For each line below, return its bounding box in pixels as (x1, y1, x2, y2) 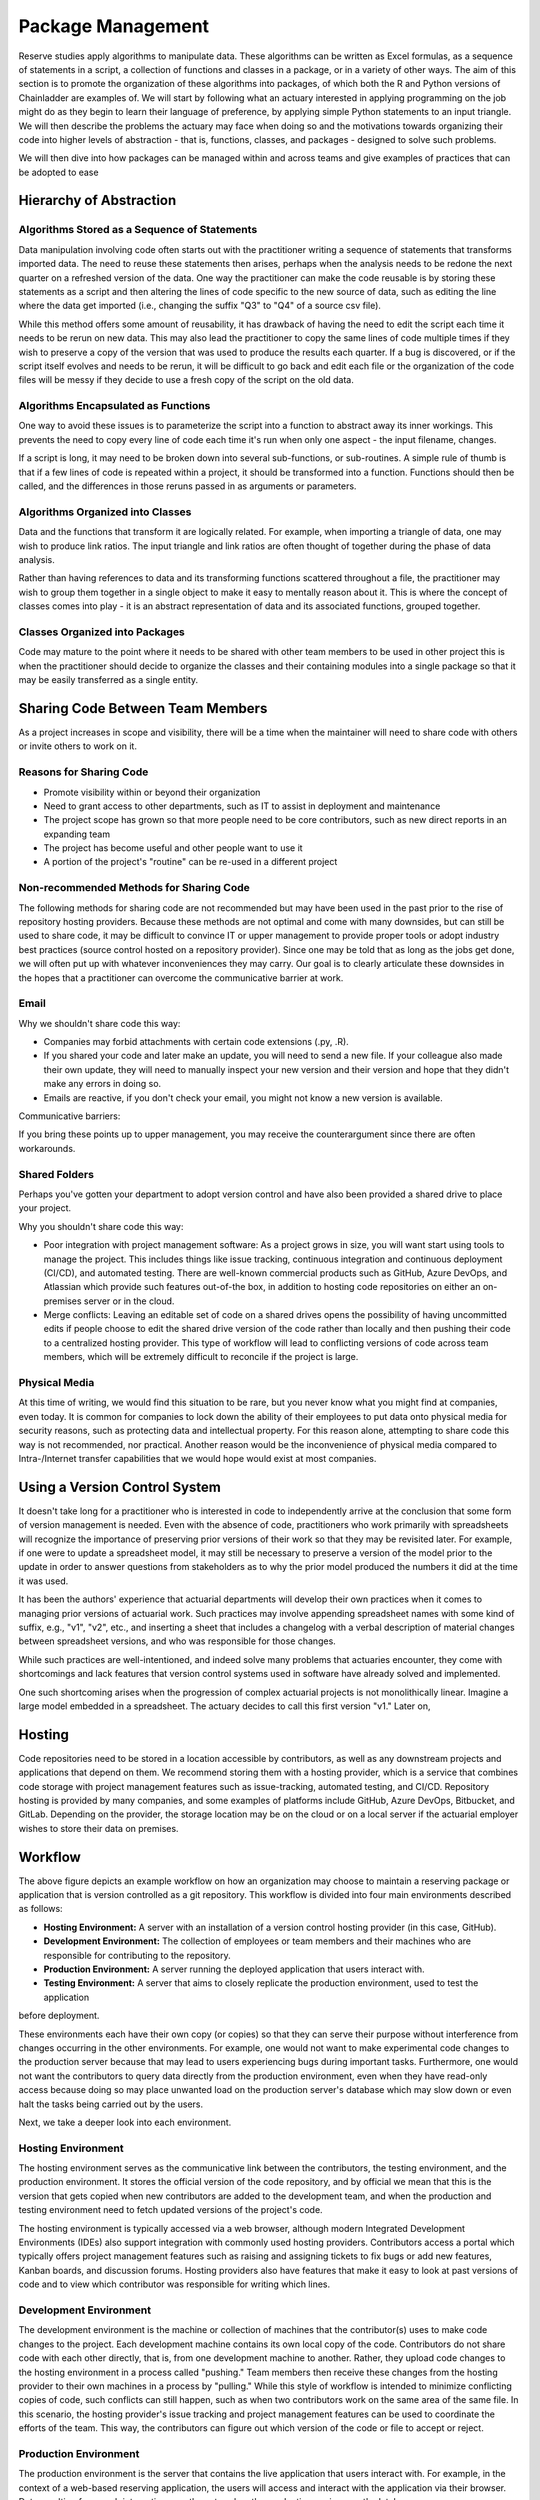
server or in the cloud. (83, 1295, 175, 1307)
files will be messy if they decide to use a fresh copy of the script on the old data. (18, 374, 354, 386)
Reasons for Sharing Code (18, 765, 149, 779)
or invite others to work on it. (18, 740, 137, 752)
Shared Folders (18, 1167, 95, 1181)
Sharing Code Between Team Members (18, 700, 268, 717)
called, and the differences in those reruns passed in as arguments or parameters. (18, 480, 357, 492)
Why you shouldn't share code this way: (18, 1220, 184, 1232)
